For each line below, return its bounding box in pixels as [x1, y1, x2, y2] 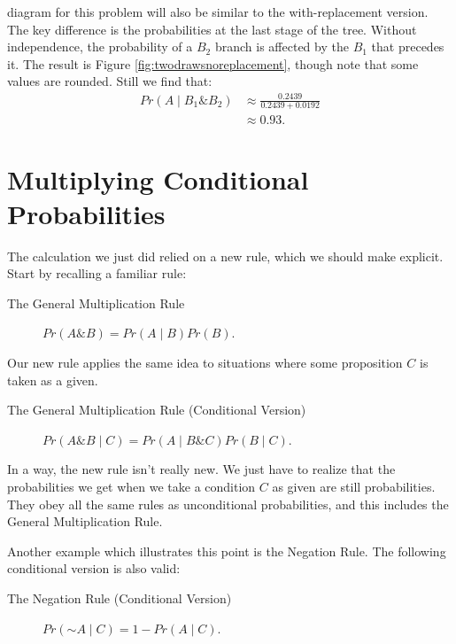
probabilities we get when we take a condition [7, 477, 256, 496]
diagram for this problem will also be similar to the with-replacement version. [7, 3, 429, 20]
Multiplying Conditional [7, 160, 309, 197]
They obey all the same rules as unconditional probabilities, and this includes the [7, 494, 449, 513]
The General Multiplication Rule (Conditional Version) [7, 400, 306, 419]
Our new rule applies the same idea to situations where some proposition [7, 353, 403, 372]
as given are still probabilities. [272, 477, 436, 496]
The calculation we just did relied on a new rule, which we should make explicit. [7, 246, 444, 265]
